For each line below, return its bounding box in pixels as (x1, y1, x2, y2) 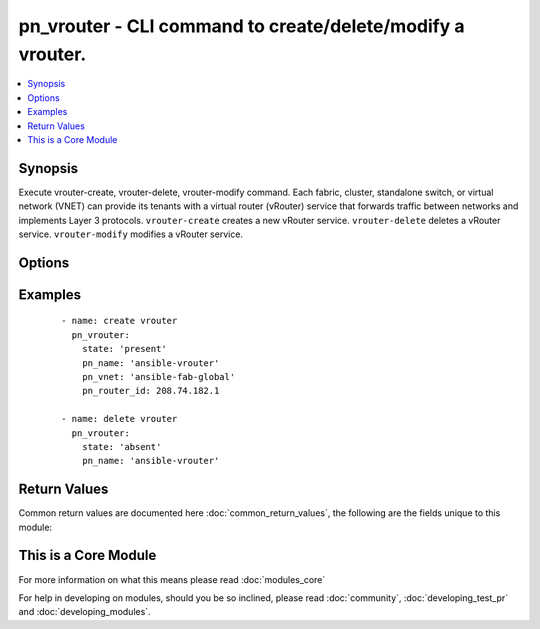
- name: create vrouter (61, 315, 178, 327)
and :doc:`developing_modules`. (18, 606, 151, 618)
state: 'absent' (81, 441, 162, 452)
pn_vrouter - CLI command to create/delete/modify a (18, 15, 465, 37)
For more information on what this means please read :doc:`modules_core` (18, 573, 326, 585)
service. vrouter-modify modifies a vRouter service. (18, 228, 244, 240)
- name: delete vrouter (61, 413, 178, 425)
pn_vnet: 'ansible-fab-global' (81, 371, 236, 382)
